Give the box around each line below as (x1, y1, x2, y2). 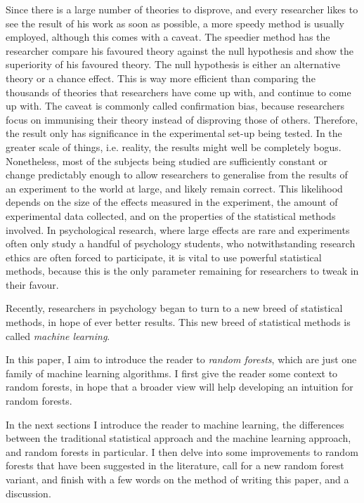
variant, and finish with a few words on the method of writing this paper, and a (6, 472, 349, 486)
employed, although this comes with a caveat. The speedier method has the (6, 30, 330, 44)
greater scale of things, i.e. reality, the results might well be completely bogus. (6, 139, 342, 154)
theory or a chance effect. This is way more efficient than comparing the (6, 70, 316, 85)
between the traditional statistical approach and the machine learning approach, (6, 431, 351, 445)
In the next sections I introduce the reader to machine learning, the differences (6, 417, 344, 431)
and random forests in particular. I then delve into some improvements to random (6, 444, 358, 459)
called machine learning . (6, 328, 110, 343)
